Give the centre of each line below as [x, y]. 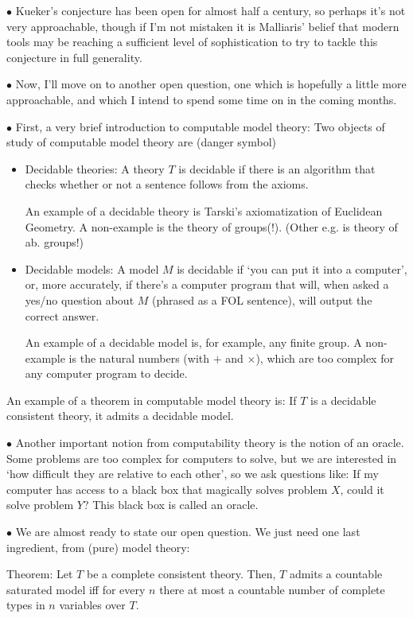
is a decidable [343, 400]
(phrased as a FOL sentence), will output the [262, 299]
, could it [362, 489]
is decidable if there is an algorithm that [277, 168]
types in [26, 605]
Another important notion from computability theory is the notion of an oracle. [210, 443]
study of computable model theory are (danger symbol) [142, 142]
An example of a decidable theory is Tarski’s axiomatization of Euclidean [204, 210]
